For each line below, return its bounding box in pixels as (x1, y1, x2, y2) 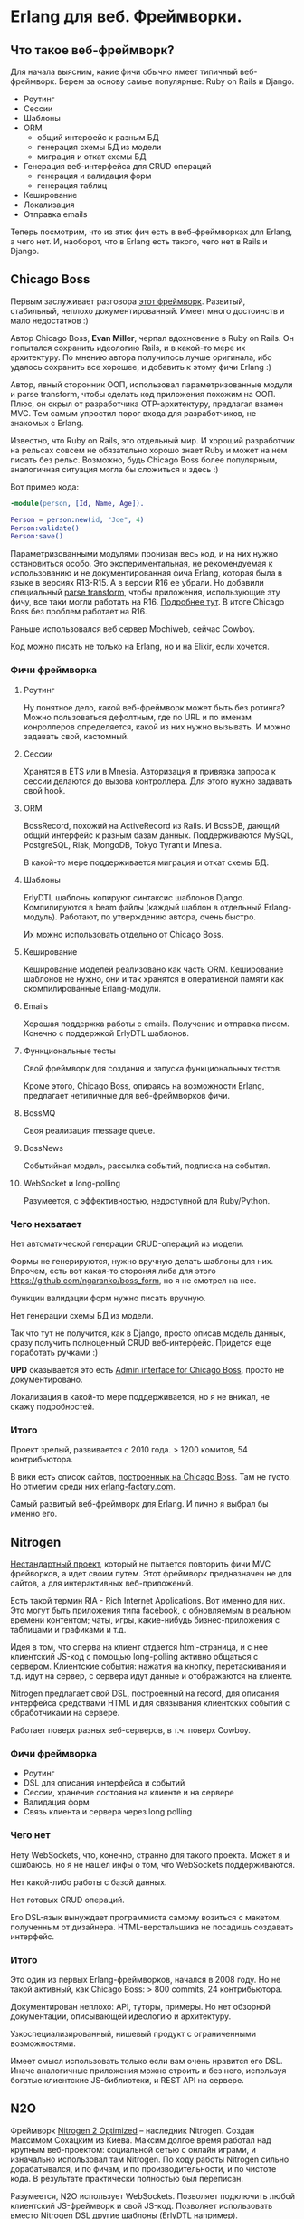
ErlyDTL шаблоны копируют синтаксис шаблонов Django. (23, 891, 245, 902)
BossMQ (23, 1107, 56, 1119)
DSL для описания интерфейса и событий (23, 1777, 185, 1788)
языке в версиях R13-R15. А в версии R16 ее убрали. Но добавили (10, 577, 265, 588)
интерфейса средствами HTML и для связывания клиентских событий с (10, 1698, 290, 1709)
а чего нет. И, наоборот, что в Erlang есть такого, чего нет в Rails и (10, 236, 268, 246)
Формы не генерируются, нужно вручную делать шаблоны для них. (10, 1255, 274, 1266)
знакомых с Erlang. (10, 417, 84, 428)
